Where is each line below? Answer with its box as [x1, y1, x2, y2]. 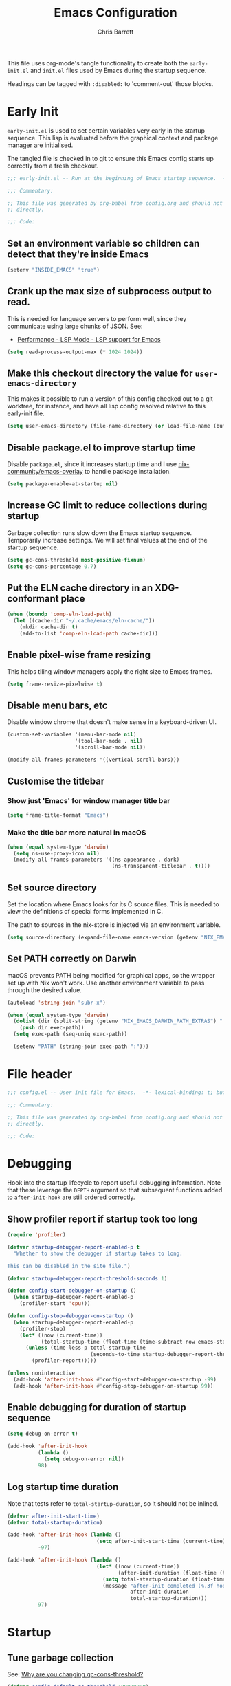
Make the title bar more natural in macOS [7, 828, 146, 837]
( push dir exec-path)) [19, 1025, 85, 1031]
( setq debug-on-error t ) [7, 1430, 78, 1438]
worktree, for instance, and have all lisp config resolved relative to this [7, 402, 206, 410]
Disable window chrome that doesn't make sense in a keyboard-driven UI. [7, 718, 217, 726]
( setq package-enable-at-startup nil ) [7, 481, 118, 488]
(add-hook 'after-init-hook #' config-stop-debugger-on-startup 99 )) [13, 1382, 214, 1390]
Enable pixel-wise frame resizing [7, 649, 151, 661]
